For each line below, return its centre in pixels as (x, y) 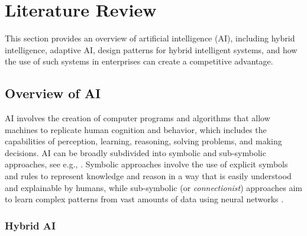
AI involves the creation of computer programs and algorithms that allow (138, 118)
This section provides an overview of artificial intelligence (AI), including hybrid (150, 38)
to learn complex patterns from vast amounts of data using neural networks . (144, 199)
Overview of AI (53, 93)
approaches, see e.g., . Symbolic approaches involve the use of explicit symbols (146, 164)
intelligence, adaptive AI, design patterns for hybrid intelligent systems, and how (151, 49)
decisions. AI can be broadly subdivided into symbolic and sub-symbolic (135, 152)
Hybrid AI (30, 225)
